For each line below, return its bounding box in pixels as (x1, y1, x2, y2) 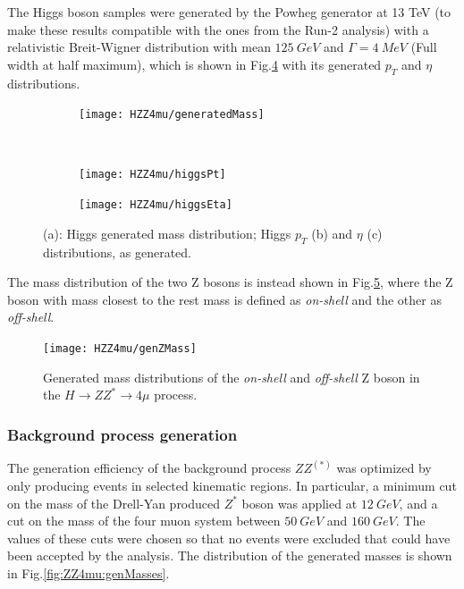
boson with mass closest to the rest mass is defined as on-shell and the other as (7, 290, 442, 308)
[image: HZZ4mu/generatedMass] (79, 108, 265, 122)
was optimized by (336, 459, 432, 477)
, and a (399, 493, 438, 512)
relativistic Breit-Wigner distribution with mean (7, 38, 271, 56)
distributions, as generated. (43, 242, 191, 261)
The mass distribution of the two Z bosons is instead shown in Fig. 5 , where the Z (7, 273, 453, 291)
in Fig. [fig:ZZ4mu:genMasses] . (7, 563, 170, 582)
